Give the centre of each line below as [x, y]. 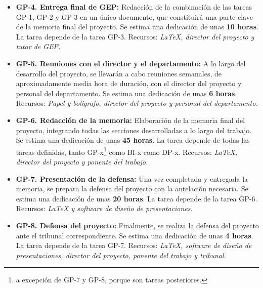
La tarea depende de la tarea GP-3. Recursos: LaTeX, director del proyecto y [135, 36]
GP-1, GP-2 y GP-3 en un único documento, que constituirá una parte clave [134, 16]
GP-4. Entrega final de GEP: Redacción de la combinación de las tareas [134, 7]
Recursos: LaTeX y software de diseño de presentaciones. [104, 208]
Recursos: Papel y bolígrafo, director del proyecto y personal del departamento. [137, 103]
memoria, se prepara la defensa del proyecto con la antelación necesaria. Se [132, 189]
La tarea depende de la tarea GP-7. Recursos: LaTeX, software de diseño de [134, 245]
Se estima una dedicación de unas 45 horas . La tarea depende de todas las [133, 140]
